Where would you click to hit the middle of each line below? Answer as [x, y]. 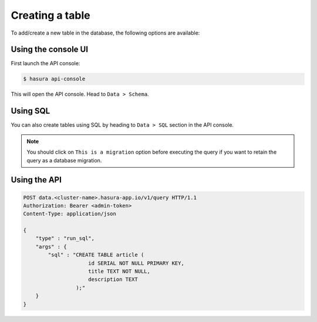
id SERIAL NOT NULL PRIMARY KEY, [136, 263]
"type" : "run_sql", [65, 238]
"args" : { [51, 247]
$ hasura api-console [54, 79]
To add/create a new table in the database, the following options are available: [105, 33]
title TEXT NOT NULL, [119, 272]
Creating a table [50, 15]
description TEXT [113, 279]
